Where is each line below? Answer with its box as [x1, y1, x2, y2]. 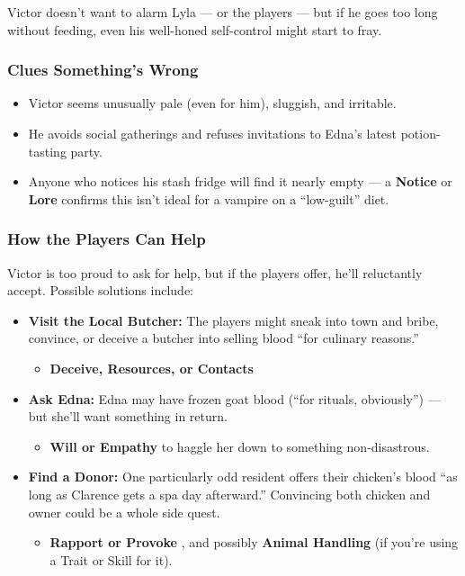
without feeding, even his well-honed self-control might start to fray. [7, 20, 382, 39]
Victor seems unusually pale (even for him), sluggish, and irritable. [28, 94, 397, 112]
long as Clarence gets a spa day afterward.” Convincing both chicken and [28, 484, 431, 503]
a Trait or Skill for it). [49, 550, 173, 569]
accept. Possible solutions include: [7, 281, 194, 300]
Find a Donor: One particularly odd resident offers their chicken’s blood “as [28, 467, 458, 486]
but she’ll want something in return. [28, 407, 228, 426]
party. [70, 141, 103, 160]
